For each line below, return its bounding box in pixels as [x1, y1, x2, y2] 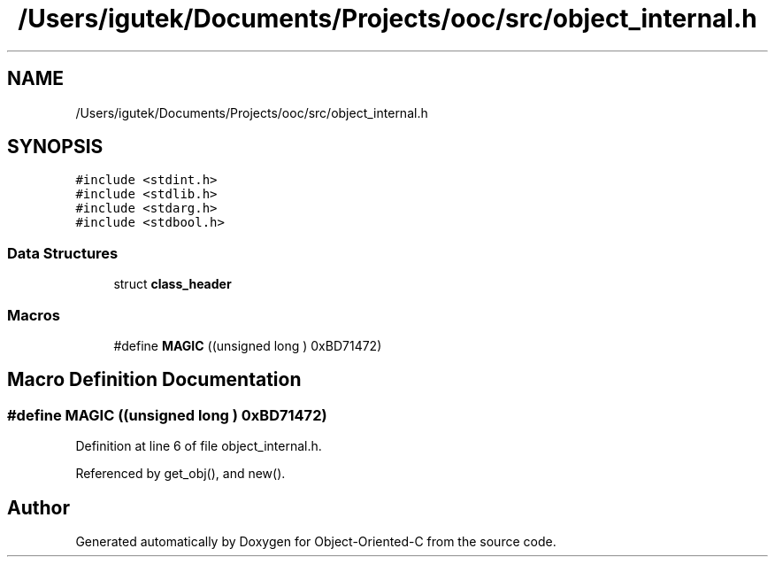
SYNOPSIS [7, 135, 104, 158]
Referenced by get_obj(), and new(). [75, 466, 286, 482]
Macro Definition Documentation [7, 368, 302, 391]
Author [7, 496, 70, 519]
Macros [7, 305, 60, 324]
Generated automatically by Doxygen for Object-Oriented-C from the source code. [75, 534, 556, 549]
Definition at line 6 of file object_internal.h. [75, 438, 322, 454]
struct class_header [113, 276, 232, 292]
